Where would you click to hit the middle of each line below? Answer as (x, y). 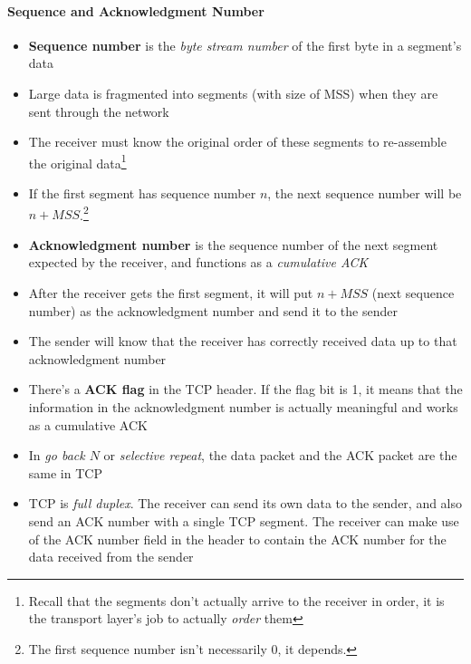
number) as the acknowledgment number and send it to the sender (213, 310)
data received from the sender (111, 557)
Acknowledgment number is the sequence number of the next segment (233, 244)
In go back (57, 455)
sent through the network (99, 111)
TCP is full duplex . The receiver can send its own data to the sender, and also (245, 503)
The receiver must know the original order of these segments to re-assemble (237, 142)
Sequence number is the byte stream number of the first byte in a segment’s (245, 45)
